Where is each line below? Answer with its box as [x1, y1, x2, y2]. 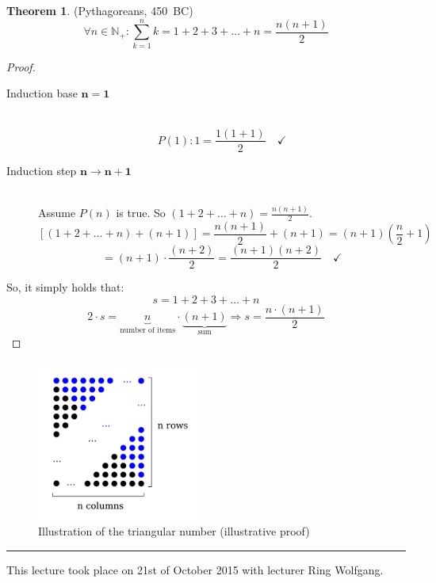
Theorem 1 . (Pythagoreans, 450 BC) [6, 2, 193, 18]
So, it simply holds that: [6, 279, 124, 295]
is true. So [116, 204, 166, 221]
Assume [38, 204, 76, 221]
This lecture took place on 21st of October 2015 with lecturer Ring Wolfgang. [6, 561, 384, 577]
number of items [120, 326, 176, 335]
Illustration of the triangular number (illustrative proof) [38, 523, 310, 539]
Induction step [6, 162, 77, 178]
